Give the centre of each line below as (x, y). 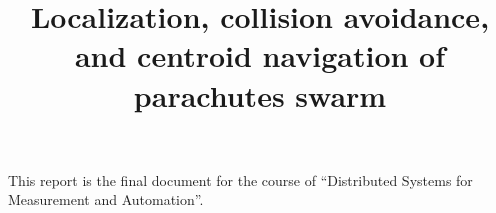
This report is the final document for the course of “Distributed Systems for (240, 179)
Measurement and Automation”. (106, 199)
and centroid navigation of (260, 55)
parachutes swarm (260, 94)
